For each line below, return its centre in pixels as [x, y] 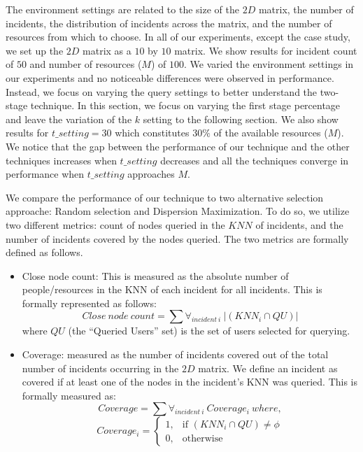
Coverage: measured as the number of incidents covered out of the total [175, 354]
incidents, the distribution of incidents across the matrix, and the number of [169, 23]
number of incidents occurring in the [100, 368]
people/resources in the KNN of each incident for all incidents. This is [172, 289]
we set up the [35, 50]
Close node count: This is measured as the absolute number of [155, 275]
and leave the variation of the [69, 119]
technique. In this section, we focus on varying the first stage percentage [185, 105]
